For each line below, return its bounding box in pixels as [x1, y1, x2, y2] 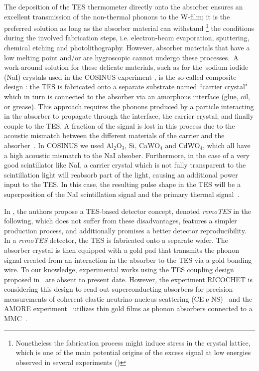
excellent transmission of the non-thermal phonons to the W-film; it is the [4, 11, 230, 21]
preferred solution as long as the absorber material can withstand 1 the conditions [4, 21, 255, 33]
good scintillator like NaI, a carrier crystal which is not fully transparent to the [4, 160, 246, 170]
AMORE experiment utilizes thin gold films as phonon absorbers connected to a [4, 303, 253, 314]
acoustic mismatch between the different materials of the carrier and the [4, 130, 225, 141]
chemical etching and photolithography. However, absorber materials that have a [4, 42, 250, 53]
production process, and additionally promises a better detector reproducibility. [4, 225, 247, 235]
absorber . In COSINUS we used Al [4, 140, 114, 150]
